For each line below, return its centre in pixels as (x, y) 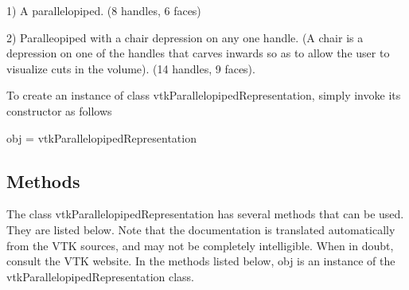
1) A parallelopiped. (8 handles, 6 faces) (104, 10)
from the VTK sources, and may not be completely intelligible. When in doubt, (200, 245)
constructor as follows (59, 110)
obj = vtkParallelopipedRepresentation (101, 137)
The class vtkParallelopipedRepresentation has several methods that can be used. (205, 214)
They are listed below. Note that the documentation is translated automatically (201, 229)
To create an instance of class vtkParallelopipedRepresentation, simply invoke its (204, 95)
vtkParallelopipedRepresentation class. (100, 276)
